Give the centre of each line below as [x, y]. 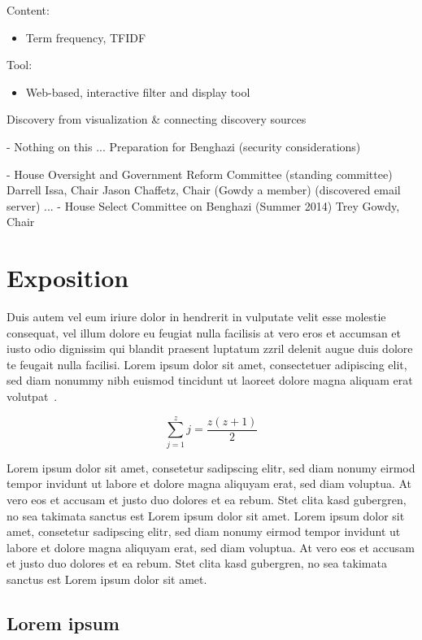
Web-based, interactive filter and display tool [138, 91]
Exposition [68, 278]
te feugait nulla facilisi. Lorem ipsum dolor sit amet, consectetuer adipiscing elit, [207, 364]
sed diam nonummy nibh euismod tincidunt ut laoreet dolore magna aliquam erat [210, 380]
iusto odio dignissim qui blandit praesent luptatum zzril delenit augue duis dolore [210, 348]
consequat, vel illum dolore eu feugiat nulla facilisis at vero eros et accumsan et [204, 332]
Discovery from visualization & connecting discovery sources [157, 119]
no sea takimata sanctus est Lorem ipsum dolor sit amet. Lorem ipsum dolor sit [206, 515]
